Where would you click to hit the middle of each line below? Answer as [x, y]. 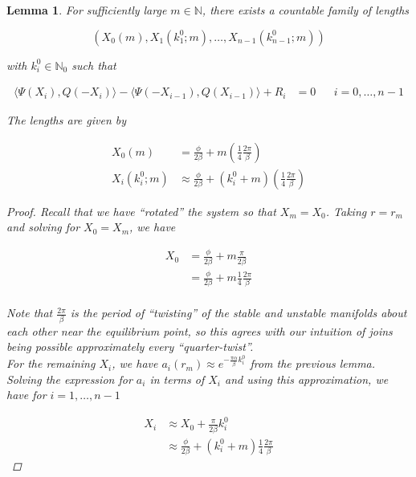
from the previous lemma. [313, 363]
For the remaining [51, 363]
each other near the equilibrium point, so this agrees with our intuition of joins [200, 330]
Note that [30, 313]
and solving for [43, 227]
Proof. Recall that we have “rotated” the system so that [141, 211]
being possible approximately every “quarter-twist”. [130, 347]
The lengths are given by [67, 120]
